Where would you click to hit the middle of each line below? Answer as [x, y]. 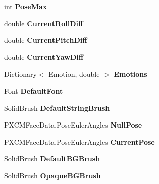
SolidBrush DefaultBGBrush [52, 159]
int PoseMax [26, 6]
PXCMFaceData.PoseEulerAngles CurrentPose [79, 141]
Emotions [130, 74]
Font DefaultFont [34, 90]
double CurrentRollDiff [44, 23]
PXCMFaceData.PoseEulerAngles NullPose [73, 125]
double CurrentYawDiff [44, 57]
